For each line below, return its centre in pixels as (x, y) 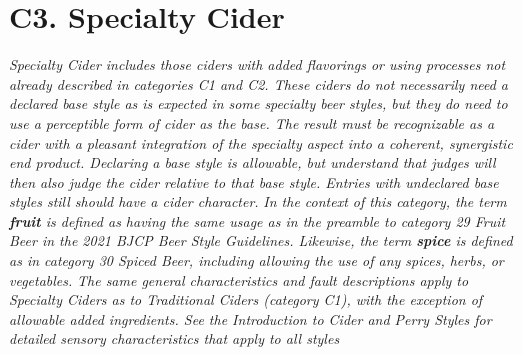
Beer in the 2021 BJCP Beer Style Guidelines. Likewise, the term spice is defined (261, 240)
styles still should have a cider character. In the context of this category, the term (258, 201)
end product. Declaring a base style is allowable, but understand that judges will (252, 162)
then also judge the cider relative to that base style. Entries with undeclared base (254, 181)
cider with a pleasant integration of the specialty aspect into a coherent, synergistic (261, 142)
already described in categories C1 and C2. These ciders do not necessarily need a (259, 83)
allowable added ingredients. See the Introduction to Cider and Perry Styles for (250, 318)
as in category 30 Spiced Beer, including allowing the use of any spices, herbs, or (256, 260)
